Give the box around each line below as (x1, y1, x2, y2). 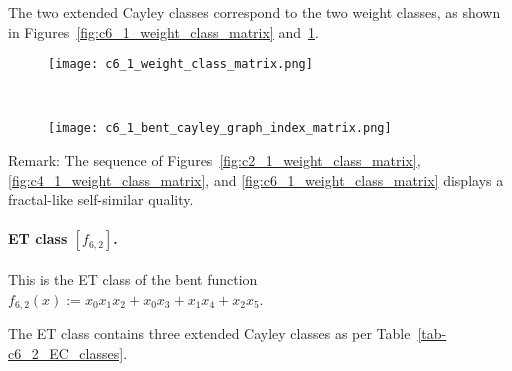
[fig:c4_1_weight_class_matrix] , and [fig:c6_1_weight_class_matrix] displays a (8, 169, 504, 190)
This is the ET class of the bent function (8, 269, 258, 290)
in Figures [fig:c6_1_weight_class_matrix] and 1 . (8, 21, 319, 42)
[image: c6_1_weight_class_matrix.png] (48, 57, 313, 72)
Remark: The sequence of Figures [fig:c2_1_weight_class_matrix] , (8, 150, 421, 171)
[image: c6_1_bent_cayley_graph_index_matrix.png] (48, 121, 392, 136)
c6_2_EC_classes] (8, 342, 124, 363)
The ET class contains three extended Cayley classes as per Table (8, 323, 411, 344)
